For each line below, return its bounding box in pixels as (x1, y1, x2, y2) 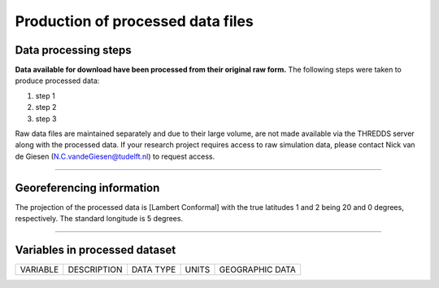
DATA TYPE (131, 264, 176, 275)
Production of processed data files (15, 12, 254, 30)
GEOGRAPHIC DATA (219, 264, 296, 275)
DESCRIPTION (67, 264, 123, 275)
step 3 (35, 114, 57, 124)
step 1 (35, 90, 56, 101)
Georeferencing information (15, 181, 160, 194)
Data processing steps (15, 43, 132, 57)
